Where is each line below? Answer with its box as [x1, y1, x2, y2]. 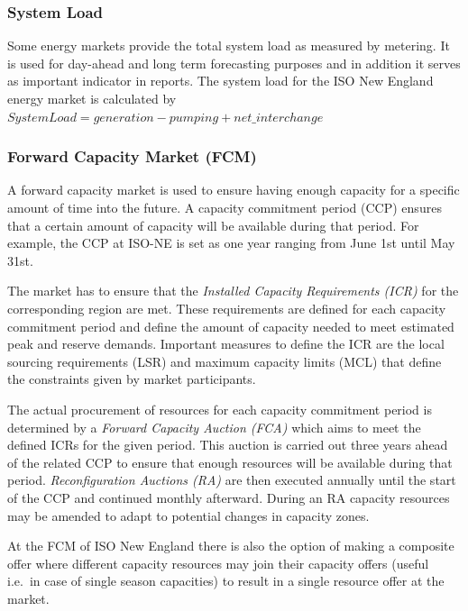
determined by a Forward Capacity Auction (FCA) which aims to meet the [7, 417, 421, 436]
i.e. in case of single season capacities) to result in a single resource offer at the [7, 571, 445, 590]
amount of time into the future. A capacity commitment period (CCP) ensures [7, 198, 442, 216]
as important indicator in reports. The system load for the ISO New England [7, 71, 434, 90]
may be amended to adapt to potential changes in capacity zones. [7, 506, 370, 524]
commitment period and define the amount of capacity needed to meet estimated [7, 316, 454, 335]
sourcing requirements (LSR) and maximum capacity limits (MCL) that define [7, 351, 442, 370]
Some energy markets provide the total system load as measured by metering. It [7, 36, 450, 55]
